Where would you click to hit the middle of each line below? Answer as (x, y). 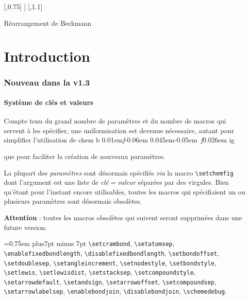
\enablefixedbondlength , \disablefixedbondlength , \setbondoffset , (112, 253)
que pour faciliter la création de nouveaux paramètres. (85, 156)
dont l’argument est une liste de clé (56, 182)
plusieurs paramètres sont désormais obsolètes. (73, 201)
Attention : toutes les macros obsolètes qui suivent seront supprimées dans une (123, 218)
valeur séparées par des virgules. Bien (173, 182)
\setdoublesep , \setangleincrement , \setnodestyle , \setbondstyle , (110, 262)
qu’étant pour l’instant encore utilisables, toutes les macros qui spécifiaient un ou (125, 191)
